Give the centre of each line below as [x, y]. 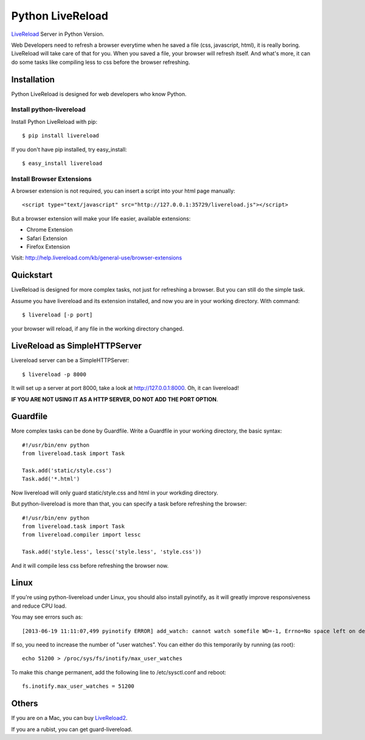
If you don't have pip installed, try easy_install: [69, 149]
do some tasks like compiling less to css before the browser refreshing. [101, 62]
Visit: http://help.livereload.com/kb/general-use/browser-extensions [97, 258]
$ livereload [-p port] [57, 315]
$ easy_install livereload [62, 163]
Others [25, 704]
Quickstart [32, 276]
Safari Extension [47, 238]
